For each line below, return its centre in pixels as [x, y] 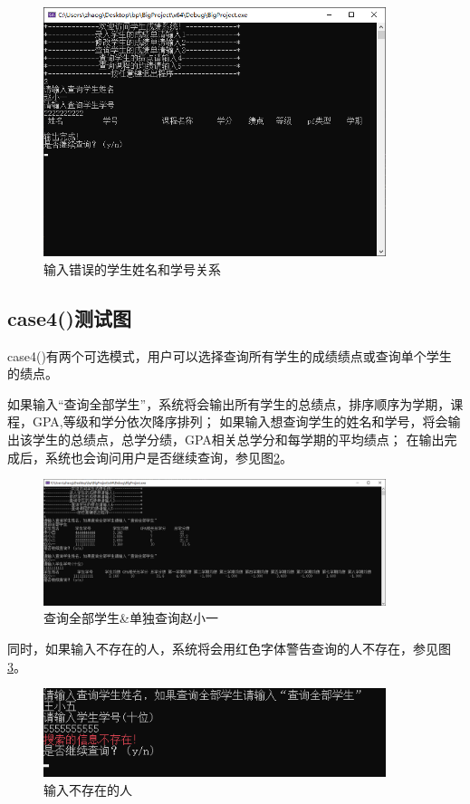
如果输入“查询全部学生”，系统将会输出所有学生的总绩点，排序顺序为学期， [229, 403]
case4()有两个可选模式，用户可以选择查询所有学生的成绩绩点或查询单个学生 [230, 355]
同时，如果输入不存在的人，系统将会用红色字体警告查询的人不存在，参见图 [229, 648]
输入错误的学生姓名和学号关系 [132, 268]
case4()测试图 [69, 317]
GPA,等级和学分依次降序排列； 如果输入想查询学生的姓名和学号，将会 [240, 421]
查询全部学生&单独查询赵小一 [131, 618]
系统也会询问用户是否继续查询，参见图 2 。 [168, 457]
